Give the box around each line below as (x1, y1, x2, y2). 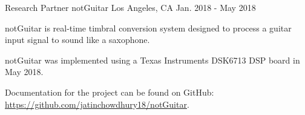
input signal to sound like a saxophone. (5, 33, 150, 46)
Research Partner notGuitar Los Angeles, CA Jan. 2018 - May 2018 (5, 1, 256, 13)
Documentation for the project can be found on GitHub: (5, 85, 214, 98)
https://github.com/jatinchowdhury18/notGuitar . (5, 97, 189, 110)
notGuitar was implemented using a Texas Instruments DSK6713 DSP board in (5, 53, 300, 66)
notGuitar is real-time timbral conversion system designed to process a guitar (5, 21, 292, 34)
